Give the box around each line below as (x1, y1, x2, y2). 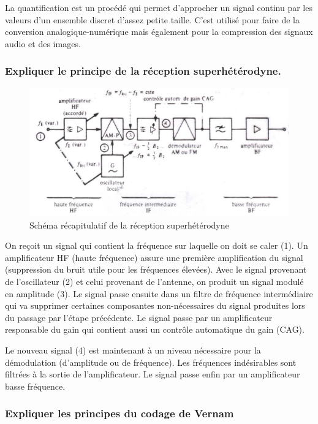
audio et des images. (5, 37, 81, 50)
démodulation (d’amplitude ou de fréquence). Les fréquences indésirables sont (5, 355, 297, 368)
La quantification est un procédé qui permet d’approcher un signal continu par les (5, 1, 312, 13)
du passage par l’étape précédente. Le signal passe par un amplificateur (5, 311, 273, 324)
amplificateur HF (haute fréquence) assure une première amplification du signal (5, 251, 303, 263)
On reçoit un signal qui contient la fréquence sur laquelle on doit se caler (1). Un (5, 239, 308, 252)
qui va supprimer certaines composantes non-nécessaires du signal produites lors (5, 299, 305, 312)
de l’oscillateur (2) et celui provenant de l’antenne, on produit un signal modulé (5, 275, 304, 288)
